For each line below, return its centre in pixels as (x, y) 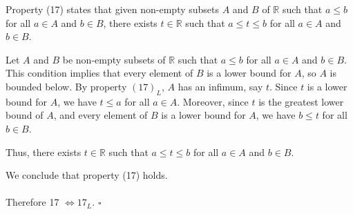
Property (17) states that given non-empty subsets (113, 9)
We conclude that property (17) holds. (87, 175)
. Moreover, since (213, 101)
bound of (25, 115)
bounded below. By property (66, 86)
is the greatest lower (301, 101)
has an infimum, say (220, 86)
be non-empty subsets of (114, 59)
